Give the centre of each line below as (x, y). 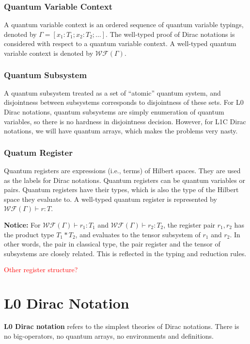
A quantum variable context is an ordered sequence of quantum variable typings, (124, 25)
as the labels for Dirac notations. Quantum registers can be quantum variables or (125, 180)
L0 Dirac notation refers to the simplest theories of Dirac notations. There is (122, 326)
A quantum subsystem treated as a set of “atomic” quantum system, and (112, 92)
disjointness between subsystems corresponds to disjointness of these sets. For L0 (124, 102)
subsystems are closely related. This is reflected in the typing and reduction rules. (125, 253)
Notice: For (22, 224)
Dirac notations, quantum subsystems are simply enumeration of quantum (114, 112)
